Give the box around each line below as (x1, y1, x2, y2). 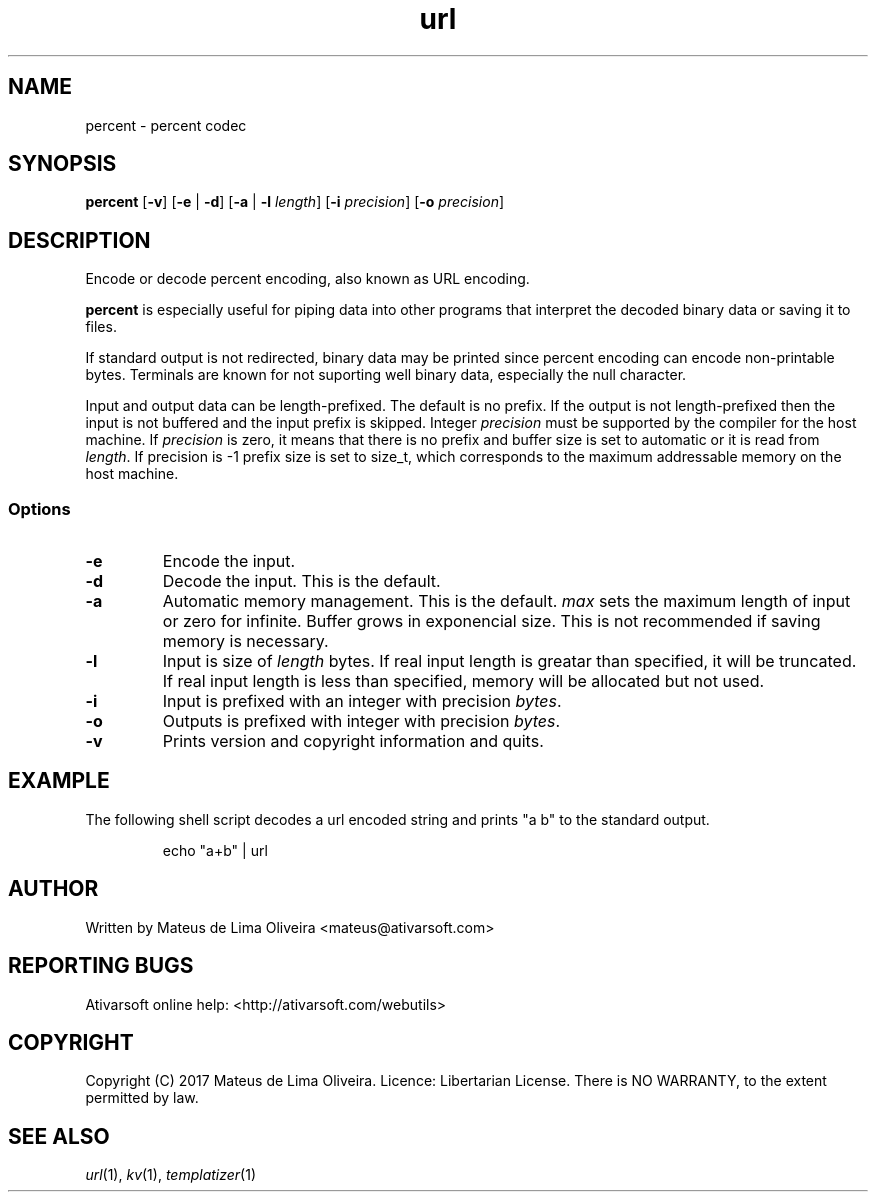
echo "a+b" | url (162, 841, 268, 859)
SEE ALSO (8, 1123, 110, 1149)
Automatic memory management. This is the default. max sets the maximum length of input (162, 591, 851, 612)
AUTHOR (8, 876, 99, 902)
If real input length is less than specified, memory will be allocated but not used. (162, 671, 765, 692)
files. (85, 318, 117, 336)
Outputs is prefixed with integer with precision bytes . (162, 711, 561, 732)
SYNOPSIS (8, 151, 117, 177)
